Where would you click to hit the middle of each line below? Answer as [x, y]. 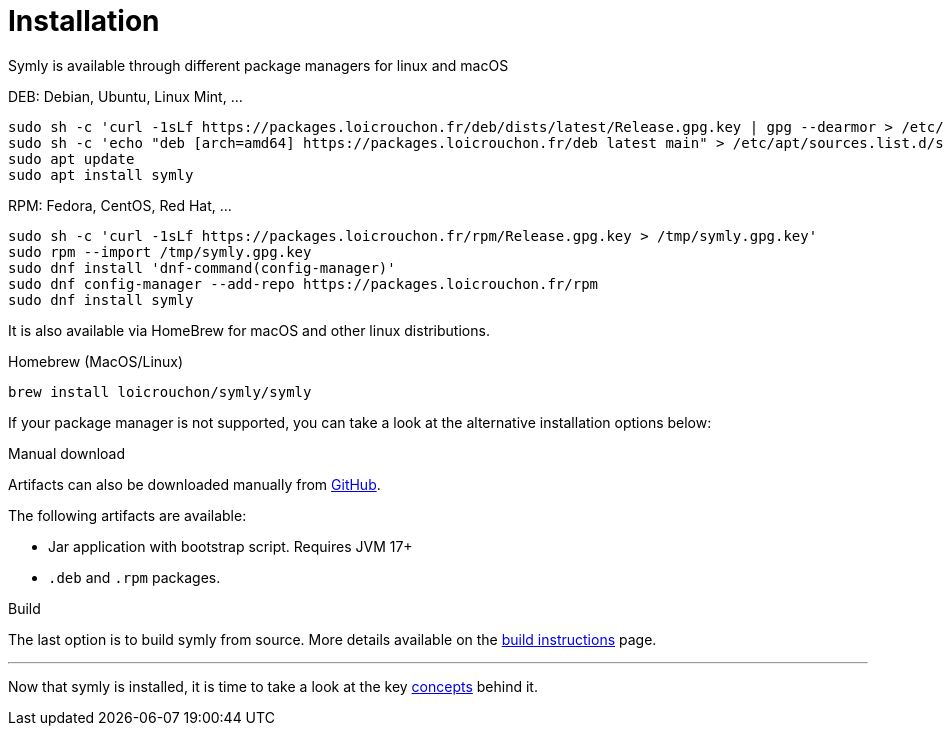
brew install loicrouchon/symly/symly [160, 391]
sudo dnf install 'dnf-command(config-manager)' [202, 267]
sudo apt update [71, 158]
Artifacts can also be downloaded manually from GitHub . [194, 484]
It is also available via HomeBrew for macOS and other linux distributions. [249, 330]
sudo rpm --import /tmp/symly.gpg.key [160, 251]
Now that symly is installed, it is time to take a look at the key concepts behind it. [273, 686]
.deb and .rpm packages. [134, 577]
